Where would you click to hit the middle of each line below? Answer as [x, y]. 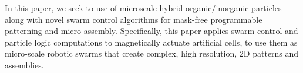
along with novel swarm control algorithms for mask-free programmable [134, 19]
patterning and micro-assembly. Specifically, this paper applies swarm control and [151, 31]
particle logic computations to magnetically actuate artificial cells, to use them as [151, 42]
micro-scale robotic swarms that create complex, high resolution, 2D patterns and [152, 53]
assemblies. [24, 65]
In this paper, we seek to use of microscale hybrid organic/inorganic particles [143, 8]
